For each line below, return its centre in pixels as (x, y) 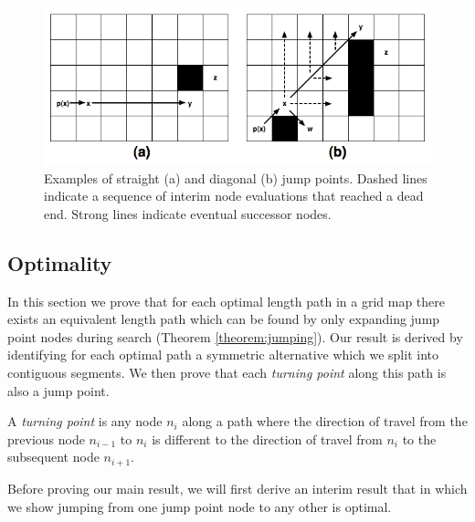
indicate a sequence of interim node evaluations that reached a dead (234, 196)
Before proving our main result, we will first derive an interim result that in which (237, 488)
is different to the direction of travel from (267, 438)
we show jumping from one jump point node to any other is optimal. (200, 506)
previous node (46, 438)
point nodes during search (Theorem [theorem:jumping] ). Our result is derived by (235, 336)
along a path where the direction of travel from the (325, 421)
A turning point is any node (85, 421)
